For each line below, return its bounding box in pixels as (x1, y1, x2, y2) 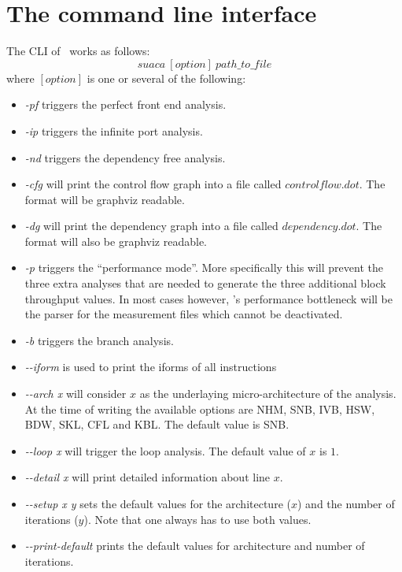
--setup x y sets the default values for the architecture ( (24, 496, 291, 511)
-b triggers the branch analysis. (24, 332, 174, 348)
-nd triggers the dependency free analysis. (24, 149, 226, 165)
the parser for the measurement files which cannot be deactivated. (24, 306, 343, 322)
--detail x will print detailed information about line (24, 469, 271, 485)
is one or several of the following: (87, 69, 246, 86)
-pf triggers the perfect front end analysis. (24, 96, 227, 113)
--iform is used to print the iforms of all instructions (24, 358, 277, 375)
